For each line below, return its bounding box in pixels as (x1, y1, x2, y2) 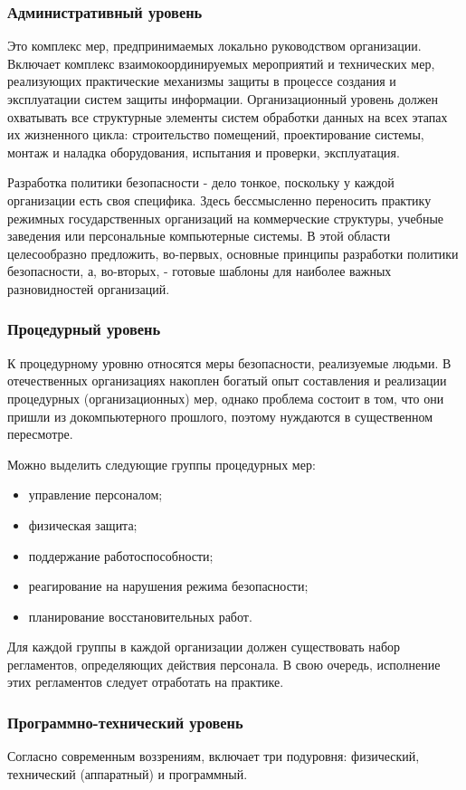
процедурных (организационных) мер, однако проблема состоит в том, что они (7, 388, 444, 407)
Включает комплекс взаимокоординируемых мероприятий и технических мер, (7, 53, 435, 72)
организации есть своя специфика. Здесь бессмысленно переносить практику (7, 190, 432, 209)
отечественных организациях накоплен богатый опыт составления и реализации (7, 371, 447, 390)
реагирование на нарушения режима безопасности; (28, 576, 309, 595)
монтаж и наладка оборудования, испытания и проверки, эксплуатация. (7, 142, 400, 161)
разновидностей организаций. (7, 279, 170, 298)
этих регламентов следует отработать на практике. (7, 672, 284, 691)
